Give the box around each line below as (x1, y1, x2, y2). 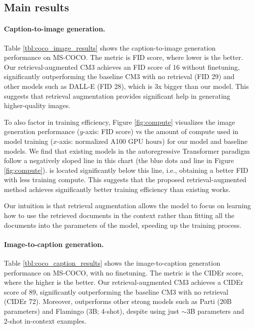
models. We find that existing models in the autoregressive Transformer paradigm (4, 145, 250, 156)
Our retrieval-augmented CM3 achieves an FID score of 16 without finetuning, (4, 61, 240, 72)
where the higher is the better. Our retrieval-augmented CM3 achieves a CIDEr (4, 277, 244, 287)
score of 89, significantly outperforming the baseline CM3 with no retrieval (4, 286, 228, 297)
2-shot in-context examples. (4, 315, 86, 326)
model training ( (4, 136, 54, 146)
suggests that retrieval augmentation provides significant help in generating (4, 90, 230, 101)
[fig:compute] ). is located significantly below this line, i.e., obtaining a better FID (4, 164, 249, 175)
